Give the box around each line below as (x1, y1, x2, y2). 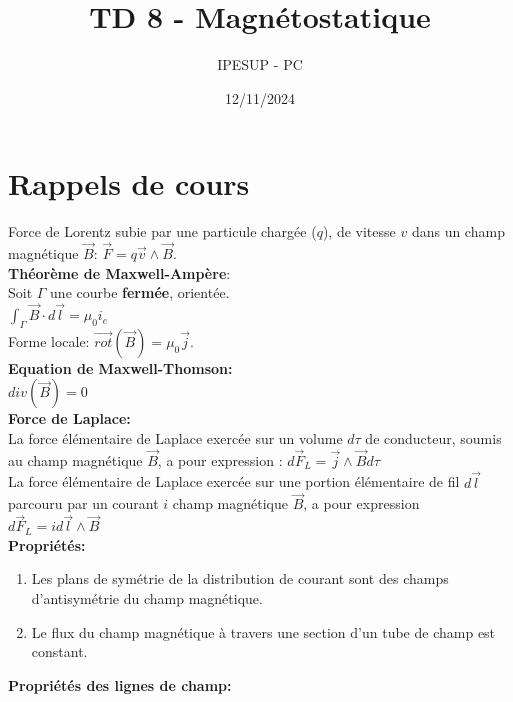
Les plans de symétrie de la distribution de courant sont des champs (31, 568, 449, 589)
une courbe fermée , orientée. (50, 282, 230, 303)
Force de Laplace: (8, 408, 131, 429)
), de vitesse (322, 221, 396, 242)
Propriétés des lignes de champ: (8, 674, 232, 695)
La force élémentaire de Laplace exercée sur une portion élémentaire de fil (8, 471, 460, 492)
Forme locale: (8, 330, 90, 351)
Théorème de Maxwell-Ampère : (8, 262, 231, 283)
